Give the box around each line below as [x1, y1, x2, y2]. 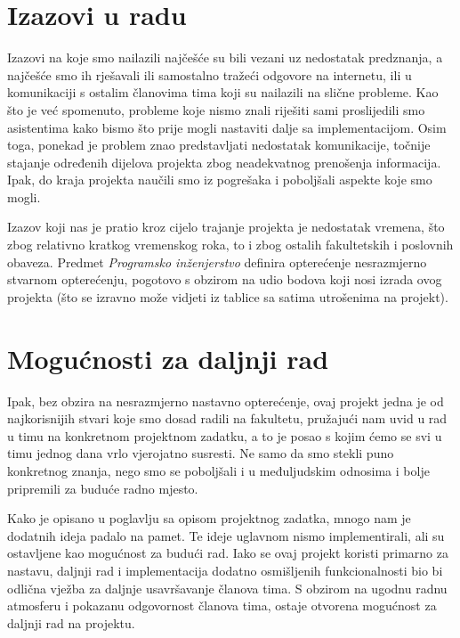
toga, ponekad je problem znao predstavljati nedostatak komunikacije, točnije [7, 135, 431, 154]
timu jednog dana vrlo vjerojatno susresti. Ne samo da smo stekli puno [7, 444, 394, 462]
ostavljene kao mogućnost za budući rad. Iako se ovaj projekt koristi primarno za [7, 544, 448, 562]
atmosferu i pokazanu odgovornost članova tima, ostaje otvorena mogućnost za [7, 596, 437, 615]
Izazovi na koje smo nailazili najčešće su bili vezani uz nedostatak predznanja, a [7, 48, 443, 67]
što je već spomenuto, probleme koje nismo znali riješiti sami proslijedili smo [7, 100, 425, 119]
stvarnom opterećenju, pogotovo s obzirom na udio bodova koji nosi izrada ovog [7, 270, 442, 289]
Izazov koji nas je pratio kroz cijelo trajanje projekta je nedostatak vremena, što [7, 217, 445, 236]
